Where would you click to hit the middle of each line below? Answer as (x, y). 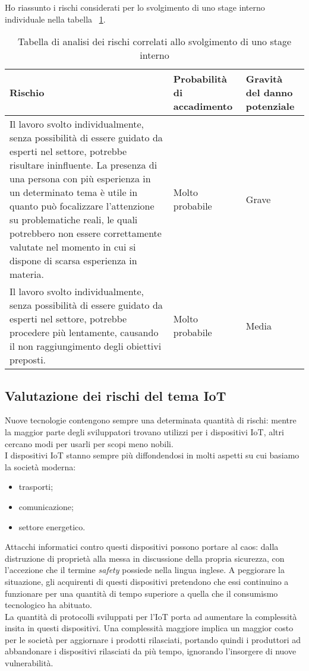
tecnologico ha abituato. (49, 605)
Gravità (264, 79)
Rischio (27, 93)
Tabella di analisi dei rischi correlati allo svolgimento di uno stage (154, 42)
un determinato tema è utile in (74, 192)
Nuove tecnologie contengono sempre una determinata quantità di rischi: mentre (151, 420)
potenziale (270, 106)
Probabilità (200, 79)
